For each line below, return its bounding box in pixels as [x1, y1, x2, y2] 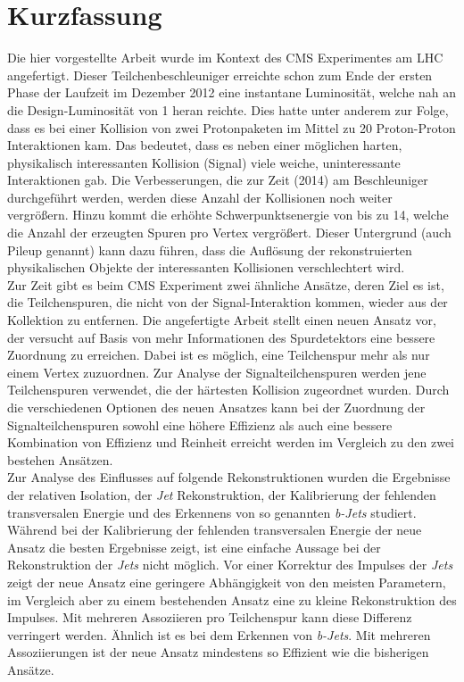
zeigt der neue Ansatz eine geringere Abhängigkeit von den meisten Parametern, [7, 572, 446, 591]
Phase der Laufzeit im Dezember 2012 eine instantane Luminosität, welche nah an [7, 83, 457, 102]
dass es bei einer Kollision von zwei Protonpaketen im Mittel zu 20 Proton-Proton [7, 118, 456, 137]
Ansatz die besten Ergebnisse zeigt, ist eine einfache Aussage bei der [7, 537, 381, 556]
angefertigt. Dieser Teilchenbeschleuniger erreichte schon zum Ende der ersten [7, 65, 433, 84]
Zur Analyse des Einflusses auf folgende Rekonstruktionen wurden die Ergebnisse [7, 468, 451, 487]
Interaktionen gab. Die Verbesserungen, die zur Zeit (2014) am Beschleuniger [7, 170, 428, 189]
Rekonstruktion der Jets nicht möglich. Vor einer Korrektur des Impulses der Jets [7, 555, 453, 574]
